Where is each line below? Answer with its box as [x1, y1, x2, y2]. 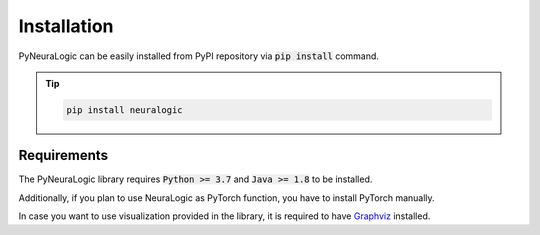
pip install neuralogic [66, 104, 184, 115]
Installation [18, 15, 114, 37]
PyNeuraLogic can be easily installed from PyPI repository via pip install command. [18, 50, 380, 62]
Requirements [18, 147, 109, 164]
